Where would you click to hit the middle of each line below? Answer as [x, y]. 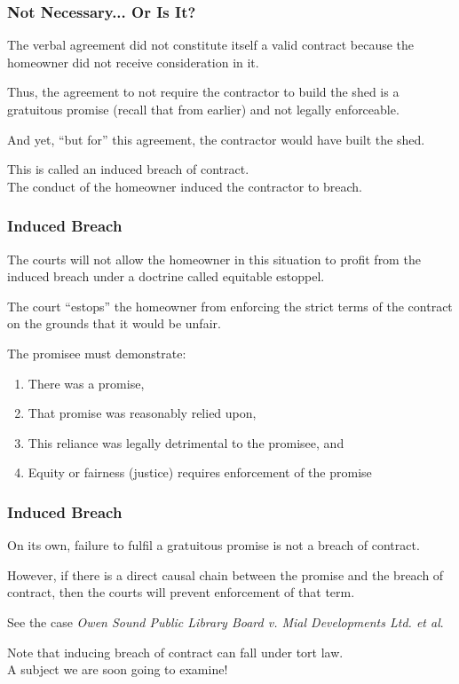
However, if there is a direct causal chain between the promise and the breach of [226, 574]
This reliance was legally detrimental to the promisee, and [186, 442]
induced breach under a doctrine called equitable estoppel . [166, 276]
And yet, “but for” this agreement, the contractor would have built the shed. [216, 139]
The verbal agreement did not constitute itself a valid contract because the [211, 45]
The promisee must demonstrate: [97, 353]
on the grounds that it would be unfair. [114, 323]
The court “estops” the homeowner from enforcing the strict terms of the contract [230, 306]
